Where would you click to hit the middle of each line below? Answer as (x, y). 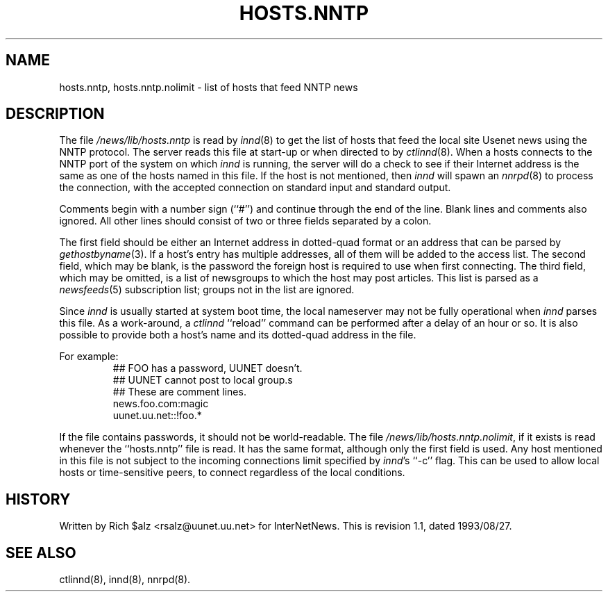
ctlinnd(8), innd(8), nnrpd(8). (125, 580)
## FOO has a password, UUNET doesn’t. (208, 368)
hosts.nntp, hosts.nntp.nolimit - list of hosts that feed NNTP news (209, 87)
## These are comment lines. (179, 392)
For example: (89, 357)
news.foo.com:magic (161, 404)
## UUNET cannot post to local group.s (203, 380)
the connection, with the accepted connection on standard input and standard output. (255, 188)
